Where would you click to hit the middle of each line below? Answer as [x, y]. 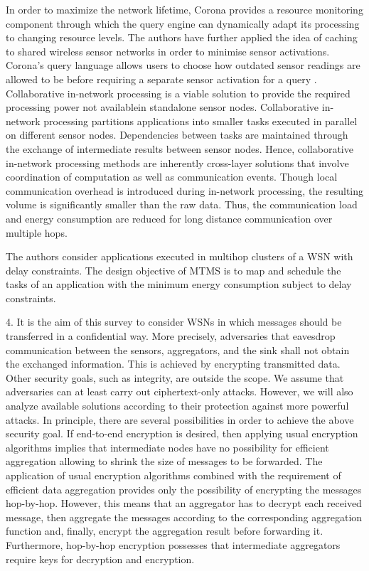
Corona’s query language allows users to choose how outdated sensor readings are [183, 65]
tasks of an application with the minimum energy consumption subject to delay [179, 284]
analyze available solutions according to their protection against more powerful [177, 406]
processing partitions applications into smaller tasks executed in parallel [200, 121]
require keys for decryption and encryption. [100, 559]
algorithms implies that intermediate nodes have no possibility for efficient [167, 447]
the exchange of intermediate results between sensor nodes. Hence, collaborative [180, 148]
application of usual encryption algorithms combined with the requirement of [173, 475]
